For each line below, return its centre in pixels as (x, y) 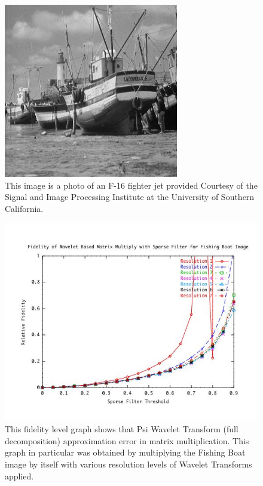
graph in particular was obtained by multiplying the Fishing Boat (125, 452)
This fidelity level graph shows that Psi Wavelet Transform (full (122, 429)
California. (24, 208)
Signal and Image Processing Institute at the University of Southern (130, 197)
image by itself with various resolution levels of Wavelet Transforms (129, 464)
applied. (19, 476)
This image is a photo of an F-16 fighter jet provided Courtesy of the (131, 185)
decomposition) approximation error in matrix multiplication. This (127, 440)
